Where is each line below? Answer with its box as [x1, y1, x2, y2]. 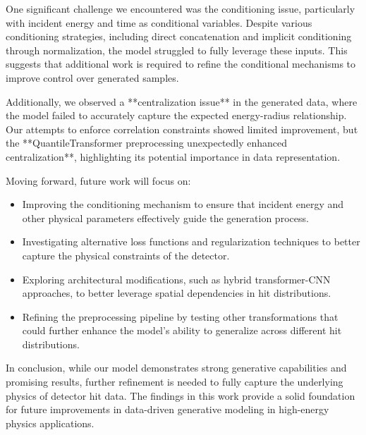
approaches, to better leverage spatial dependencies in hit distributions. [22, 286, 331, 300]
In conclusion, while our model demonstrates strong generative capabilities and [6, 360, 347, 375]
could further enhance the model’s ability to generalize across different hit [22, 323, 342, 338]
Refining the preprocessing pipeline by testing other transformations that [22, 309, 338, 324]
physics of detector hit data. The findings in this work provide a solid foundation [6, 388, 355, 403]
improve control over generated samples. [6, 70, 179, 85]
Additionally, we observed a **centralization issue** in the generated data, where [6, 94, 358, 109]
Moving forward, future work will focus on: [6, 173, 191, 188]
